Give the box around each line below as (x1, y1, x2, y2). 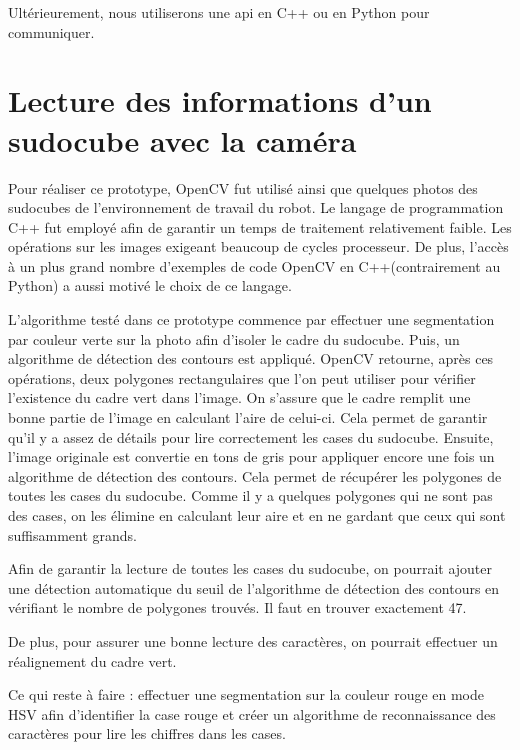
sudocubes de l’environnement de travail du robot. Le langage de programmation (8, 197, 504, 218)
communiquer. (8, 21, 95, 42)
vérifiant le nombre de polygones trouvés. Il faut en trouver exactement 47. (8, 597, 467, 618)
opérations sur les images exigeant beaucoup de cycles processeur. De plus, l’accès (8, 236, 509, 257)
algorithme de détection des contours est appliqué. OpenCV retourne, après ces (8, 348, 494, 369)
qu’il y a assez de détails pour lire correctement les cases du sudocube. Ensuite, (8, 426, 494, 447)
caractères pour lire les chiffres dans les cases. (8, 723, 286, 744)
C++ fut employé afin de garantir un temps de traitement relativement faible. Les (8, 216, 512, 237)
